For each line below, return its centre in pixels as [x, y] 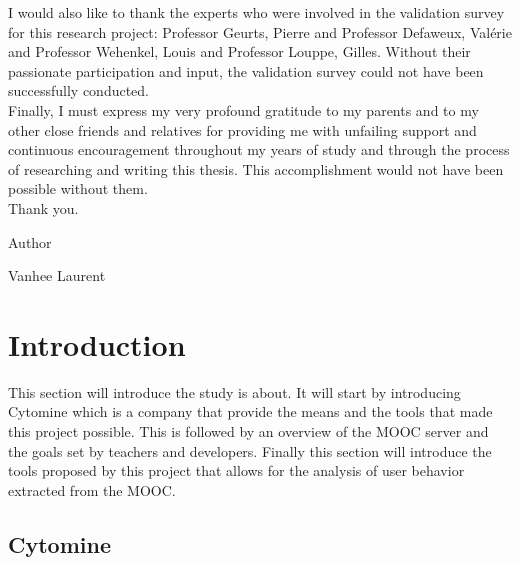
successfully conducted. [79, 90]
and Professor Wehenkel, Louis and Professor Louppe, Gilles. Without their [239, 51]
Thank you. [43, 207]
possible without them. [78, 188]
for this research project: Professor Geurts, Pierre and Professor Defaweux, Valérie [260, 31]
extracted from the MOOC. [92, 489]
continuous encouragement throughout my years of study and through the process [259, 149]
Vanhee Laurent [57, 275]
